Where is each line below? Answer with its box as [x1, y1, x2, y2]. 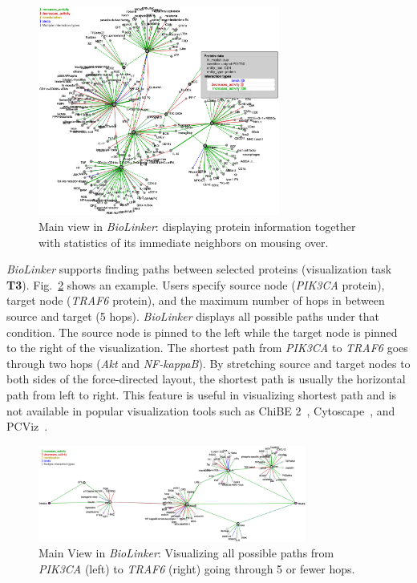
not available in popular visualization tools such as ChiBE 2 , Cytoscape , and [6, 402, 395, 419]
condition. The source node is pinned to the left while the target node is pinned [6, 323, 398, 340]
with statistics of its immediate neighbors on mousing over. [38, 233, 329, 250]
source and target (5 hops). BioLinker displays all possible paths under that [6, 307, 380, 324]
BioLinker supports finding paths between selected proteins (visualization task [6, 261, 392, 277]
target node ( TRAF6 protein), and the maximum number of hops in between [6, 292, 385, 309]
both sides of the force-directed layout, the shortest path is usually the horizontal [6, 370, 406, 387]
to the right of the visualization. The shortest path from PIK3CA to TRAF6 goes [6, 339, 408, 356]
